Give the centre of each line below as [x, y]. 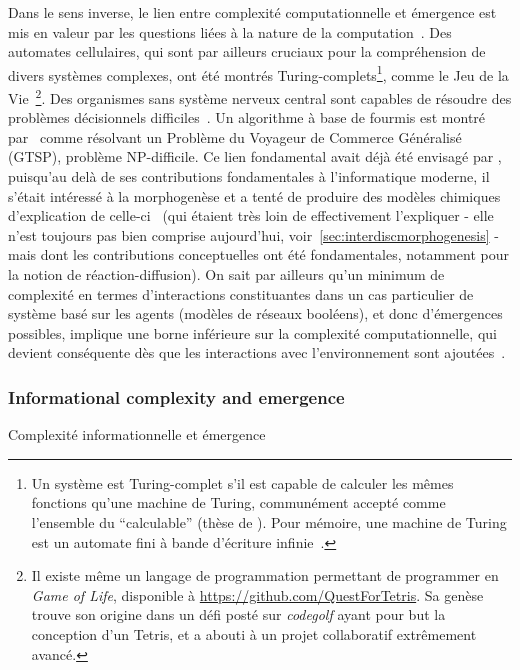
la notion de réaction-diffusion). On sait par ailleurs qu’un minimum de [226, 274]
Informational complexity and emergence [176, 396]
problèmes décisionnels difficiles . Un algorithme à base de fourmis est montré [247, 117]
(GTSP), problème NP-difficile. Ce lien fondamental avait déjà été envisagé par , [255, 156]
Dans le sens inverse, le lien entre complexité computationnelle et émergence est [252, 12]
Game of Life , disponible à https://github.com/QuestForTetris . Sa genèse [257, 594]
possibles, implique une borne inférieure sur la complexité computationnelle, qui [252, 332]
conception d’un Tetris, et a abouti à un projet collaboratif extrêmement [254, 633]
